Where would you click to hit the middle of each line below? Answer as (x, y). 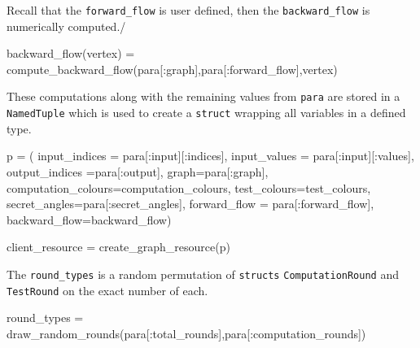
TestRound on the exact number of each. (107, 290)
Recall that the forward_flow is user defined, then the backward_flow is (188, 10)
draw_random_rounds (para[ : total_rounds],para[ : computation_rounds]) (186, 333)
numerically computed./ (66, 26)
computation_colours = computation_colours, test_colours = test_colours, (189, 187)
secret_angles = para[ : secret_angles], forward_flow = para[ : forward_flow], (190, 204)
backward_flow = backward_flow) (89, 219)
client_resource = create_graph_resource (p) (118, 247)
